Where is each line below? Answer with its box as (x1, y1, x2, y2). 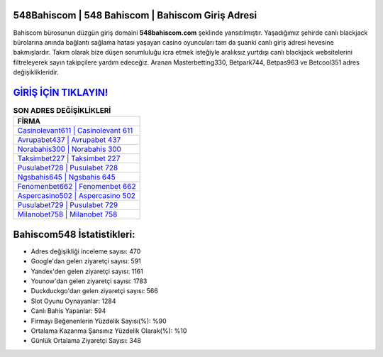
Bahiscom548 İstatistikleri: (13, 228, 135, 241)
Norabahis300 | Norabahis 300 (17, 144, 122, 154)
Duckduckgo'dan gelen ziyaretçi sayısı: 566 (30, 287, 159, 295)
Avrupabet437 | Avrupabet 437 (17, 135, 121, 145)
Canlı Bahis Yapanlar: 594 (30, 307, 106, 315)
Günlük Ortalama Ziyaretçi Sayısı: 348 (30, 336, 142, 345)
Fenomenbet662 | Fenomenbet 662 (17, 182, 136, 192)
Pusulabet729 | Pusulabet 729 (17, 200, 118, 210)
